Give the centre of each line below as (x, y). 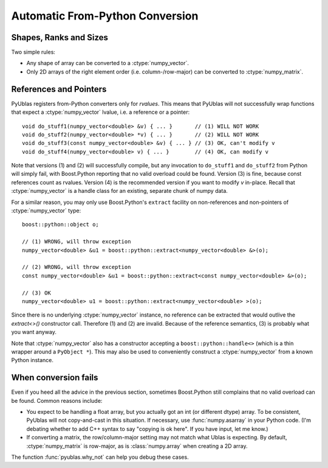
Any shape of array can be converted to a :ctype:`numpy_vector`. (108, 63)
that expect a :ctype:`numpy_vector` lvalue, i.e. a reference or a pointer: (101, 112)
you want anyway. (34, 332)
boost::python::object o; (61, 225)
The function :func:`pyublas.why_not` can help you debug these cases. (100, 457)
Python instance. (32, 360)
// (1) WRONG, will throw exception (77, 242)
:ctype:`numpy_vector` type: (46, 211)
